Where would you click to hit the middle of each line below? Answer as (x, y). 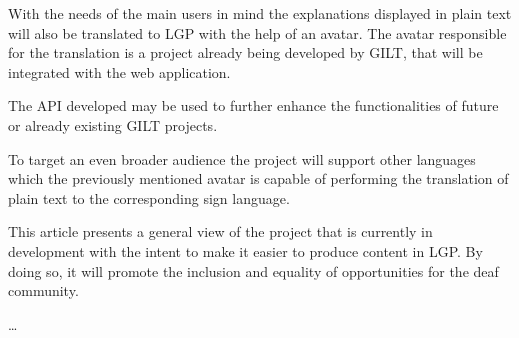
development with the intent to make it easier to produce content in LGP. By (245, 250)
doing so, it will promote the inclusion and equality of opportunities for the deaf (253, 270)
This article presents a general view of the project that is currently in (220, 231)
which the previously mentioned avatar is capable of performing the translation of (258, 178)
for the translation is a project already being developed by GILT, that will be (245, 52)
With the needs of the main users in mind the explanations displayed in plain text (260, 13)
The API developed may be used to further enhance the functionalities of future (253, 105)
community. (43, 290)
